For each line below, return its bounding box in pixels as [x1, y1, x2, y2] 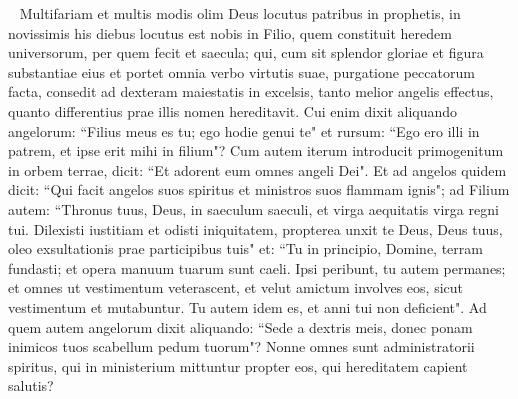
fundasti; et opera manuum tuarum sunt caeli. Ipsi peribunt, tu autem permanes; [8, 257, 506, 278]
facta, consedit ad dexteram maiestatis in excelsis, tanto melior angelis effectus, [8, 81, 494, 102]
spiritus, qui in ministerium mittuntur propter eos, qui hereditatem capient [8, 355, 468, 376]
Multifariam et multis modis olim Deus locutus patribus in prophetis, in [19, 3, 461, 23]
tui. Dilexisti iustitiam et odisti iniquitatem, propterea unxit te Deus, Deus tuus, [8, 218, 503, 239]
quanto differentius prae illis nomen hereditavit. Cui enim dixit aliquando [8, 100, 458, 121]
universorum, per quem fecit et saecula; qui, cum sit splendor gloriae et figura [8, 42, 484, 63]
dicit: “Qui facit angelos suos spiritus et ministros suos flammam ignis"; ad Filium [8, 179, 510, 200]
